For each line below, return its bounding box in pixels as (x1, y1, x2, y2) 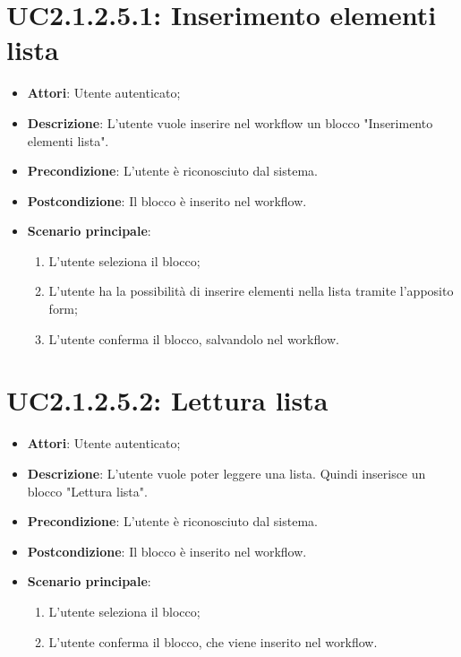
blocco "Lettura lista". (27, 481, 148, 500)
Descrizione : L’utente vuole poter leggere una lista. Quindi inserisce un (27, 463, 426, 482)
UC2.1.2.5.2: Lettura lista (6, 382, 329, 419)
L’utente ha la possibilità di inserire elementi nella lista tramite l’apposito (48, 281, 454, 300)
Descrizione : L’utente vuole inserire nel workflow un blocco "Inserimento (27, 113, 433, 132)
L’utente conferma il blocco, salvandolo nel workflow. (48, 329, 339, 348)
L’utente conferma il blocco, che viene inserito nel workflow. (48, 632, 378, 651)
